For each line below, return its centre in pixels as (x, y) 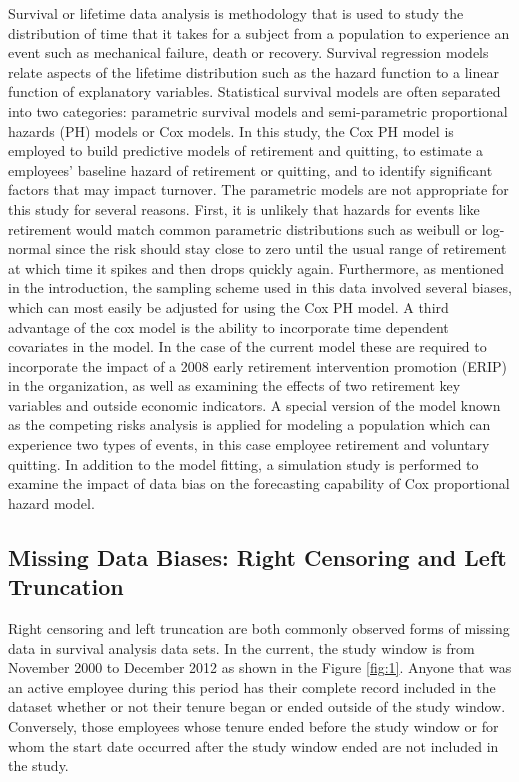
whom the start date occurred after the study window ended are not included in (253, 745)
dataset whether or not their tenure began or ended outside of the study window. (257, 706)
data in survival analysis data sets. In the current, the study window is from (241, 647)
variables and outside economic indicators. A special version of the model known (254, 404)
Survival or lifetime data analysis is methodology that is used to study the (236, 13)
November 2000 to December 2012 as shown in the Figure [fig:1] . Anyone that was (260, 667)
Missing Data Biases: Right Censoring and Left (257, 556)
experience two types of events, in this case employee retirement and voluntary (249, 444)
